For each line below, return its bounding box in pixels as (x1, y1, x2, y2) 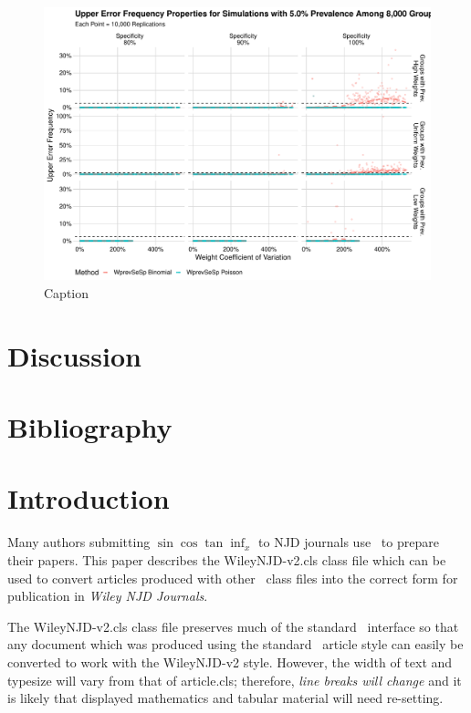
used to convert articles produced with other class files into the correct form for (7, 568, 458, 587)
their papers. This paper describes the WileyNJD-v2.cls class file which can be (7, 551, 446, 570)
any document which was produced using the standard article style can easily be (7, 635, 464, 654)
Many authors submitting (7, 532, 151, 552)
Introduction (7, 480, 170, 517)
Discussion (7, 336, 141, 374)
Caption (44, 283, 89, 302)
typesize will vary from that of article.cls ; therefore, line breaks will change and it (7, 670, 462, 689)
